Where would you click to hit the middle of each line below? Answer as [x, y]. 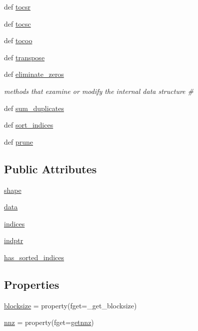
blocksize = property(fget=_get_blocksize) [70, 305]
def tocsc [17, 23]
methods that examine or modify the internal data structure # [99, 91]
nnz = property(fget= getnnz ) [49, 322]
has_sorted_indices [34, 257]
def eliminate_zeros [34, 74]
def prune [19, 141]
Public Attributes [50, 169]
